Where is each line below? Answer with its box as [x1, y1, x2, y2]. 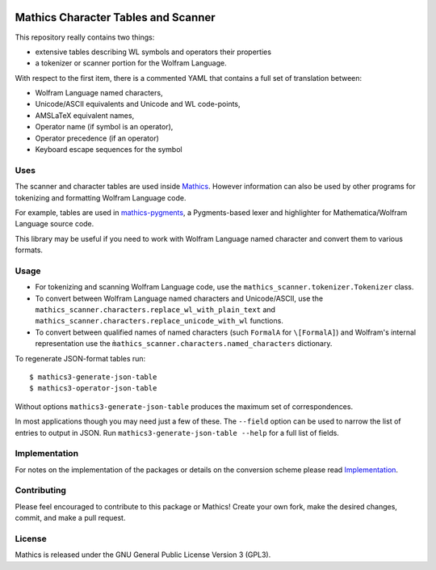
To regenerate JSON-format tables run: [15, 353, 146, 363]
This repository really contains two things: [15, 32, 155, 42]
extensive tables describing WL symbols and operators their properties [35, 47, 272, 57]
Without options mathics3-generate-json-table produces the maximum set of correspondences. [15, 401, 354, 412]
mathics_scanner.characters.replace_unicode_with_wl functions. [35, 316, 284, 326]
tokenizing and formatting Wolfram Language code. [15, 192, 187, 202]
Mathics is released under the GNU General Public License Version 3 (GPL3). [15, 550, 271, 559]
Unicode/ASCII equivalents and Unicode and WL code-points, [35, 99, 241, 109]
